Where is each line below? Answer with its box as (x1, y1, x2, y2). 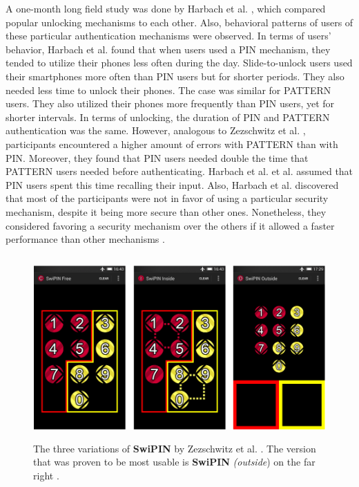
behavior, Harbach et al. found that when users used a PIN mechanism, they (6, 42, 331, 56)
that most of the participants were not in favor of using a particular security (6, 191, 329, 205)
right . (33, 468, 59, 483)
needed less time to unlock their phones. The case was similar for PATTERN (6, 82, 331, 97)
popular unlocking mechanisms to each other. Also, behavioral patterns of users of (6, 15, 353, 29)
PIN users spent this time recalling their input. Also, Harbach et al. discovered (6, 177, 339, 192)
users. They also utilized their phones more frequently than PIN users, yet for (6, 96, 335, 111)
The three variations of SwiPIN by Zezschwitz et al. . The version (33, 441, 316, 455)
